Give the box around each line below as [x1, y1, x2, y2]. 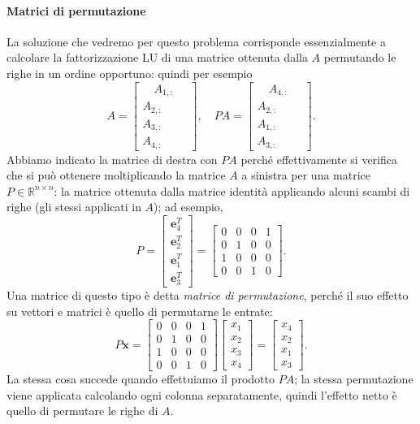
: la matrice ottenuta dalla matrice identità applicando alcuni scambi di [54, 182, 410, 199]
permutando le [323, 49, 396, 66]
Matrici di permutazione [6, 2, 146, 19]
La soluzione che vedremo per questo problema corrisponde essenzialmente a [6, 32, 386, 50]
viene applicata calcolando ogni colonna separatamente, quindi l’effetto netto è [6, 386, 397, 403]
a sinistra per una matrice [241, 167, 371, 184]
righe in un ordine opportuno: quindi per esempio [6, 64, 253, 81]
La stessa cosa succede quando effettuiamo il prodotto [6, 370, 275, 387]
